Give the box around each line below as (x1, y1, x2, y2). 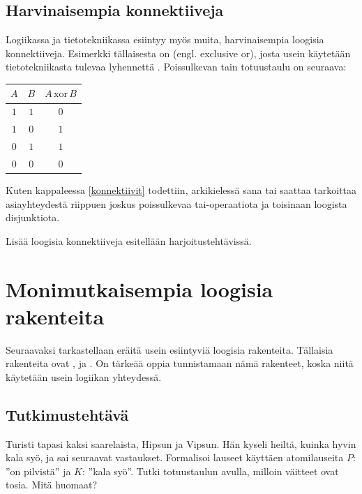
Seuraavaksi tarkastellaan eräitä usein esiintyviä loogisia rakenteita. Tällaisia (6, 342, 333, 357)
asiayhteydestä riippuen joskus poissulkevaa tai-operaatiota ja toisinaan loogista (6, 196, 347, 211)
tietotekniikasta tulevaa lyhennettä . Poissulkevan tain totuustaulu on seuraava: (6, 59, 347, 74)
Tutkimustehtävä (6, 403, 129, 425)
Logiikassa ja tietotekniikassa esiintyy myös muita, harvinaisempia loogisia (6, 32, 324, 47)
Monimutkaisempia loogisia (6, 274, 273, 303)
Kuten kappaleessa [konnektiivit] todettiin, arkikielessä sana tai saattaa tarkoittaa (6, 182, 357, 197)
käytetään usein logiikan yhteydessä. (6, 369, 162, 384)
